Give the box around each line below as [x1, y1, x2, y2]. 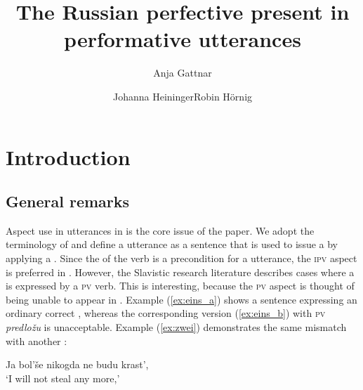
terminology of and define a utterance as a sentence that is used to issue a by [6, 237, 338, 252]
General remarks [6, 190, 130, 212]
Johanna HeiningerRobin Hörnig [112, 89, 253, 103]
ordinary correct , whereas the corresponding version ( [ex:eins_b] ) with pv [6, 306, 326, 320]
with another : [6, 333, 67, 348]
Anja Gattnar [153, 65, 212, 80]
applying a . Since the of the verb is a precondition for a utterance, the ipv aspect [6, 251, 357, 266]
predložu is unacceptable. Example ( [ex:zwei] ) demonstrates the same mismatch [6, 320, 347, 334]
